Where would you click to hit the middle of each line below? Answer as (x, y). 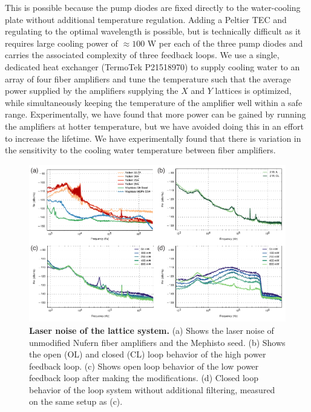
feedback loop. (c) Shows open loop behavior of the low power (144, 366)
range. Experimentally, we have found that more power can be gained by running (155, 114)
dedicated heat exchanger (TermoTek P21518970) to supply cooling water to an (152, 66)
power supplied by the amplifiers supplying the (92, 91)
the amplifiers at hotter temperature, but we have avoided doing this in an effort (154, 126)
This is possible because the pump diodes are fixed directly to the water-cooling (153, 7)
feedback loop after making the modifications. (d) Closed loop (144, 378)
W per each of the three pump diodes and (225, 43)
